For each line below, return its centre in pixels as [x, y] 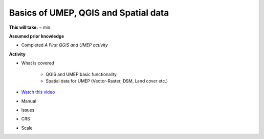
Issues [28, 110]
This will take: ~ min [30, 27]
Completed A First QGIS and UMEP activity [65, 45]
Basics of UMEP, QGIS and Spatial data [89, 13]
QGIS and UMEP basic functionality [81, 74]
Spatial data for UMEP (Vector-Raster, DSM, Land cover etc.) [107, 81]
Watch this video [38, 92]
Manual [29, 101]
